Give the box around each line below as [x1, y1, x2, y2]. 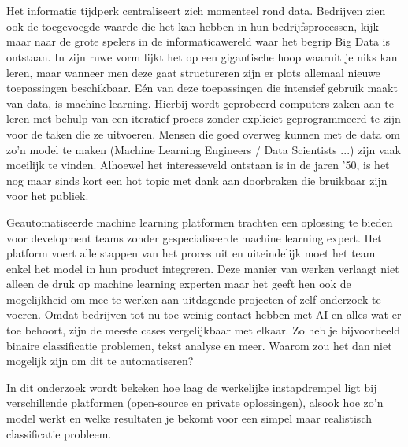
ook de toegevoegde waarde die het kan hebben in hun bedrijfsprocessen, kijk [6, 17, 379, 34]
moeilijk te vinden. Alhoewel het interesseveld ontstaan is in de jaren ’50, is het [6, 157, 390, 173]
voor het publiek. [6, 187, 89, 204]
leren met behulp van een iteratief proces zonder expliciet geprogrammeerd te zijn [6, 110, 401, 127]
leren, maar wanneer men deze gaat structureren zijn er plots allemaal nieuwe [6, 64, 380, 80]
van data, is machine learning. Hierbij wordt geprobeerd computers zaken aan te [6, 94, 394, 111]
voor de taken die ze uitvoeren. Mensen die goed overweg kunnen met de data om [6, 125, 400, 142]
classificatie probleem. [6, 425, 112, 441]
